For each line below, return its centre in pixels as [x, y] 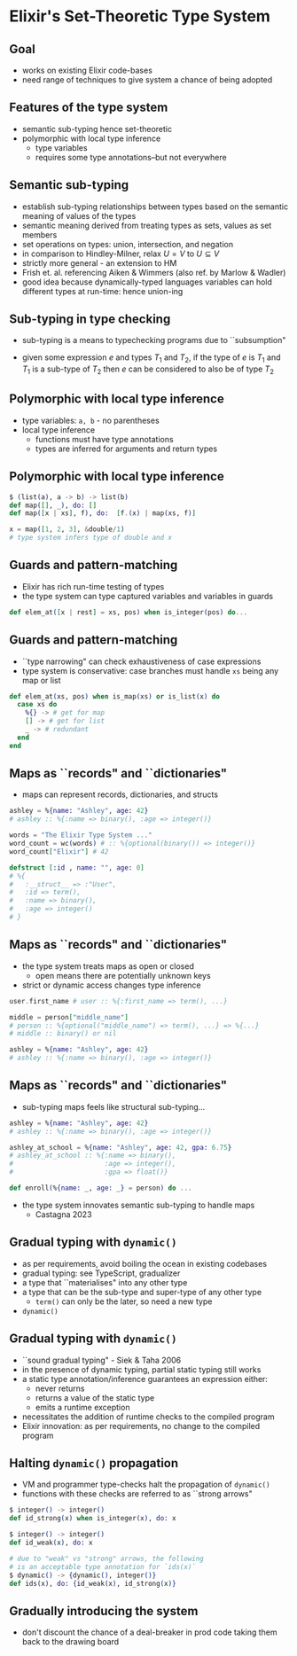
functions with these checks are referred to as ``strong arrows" [137, 1494]
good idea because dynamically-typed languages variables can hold [147, 282]
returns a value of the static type [95, 1397]
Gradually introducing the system [104, 1611]
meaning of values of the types [79, 215]
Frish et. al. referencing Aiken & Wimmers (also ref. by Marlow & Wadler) [154, 272]
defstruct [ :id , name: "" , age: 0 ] [77, 867]
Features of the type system [89, 108]
